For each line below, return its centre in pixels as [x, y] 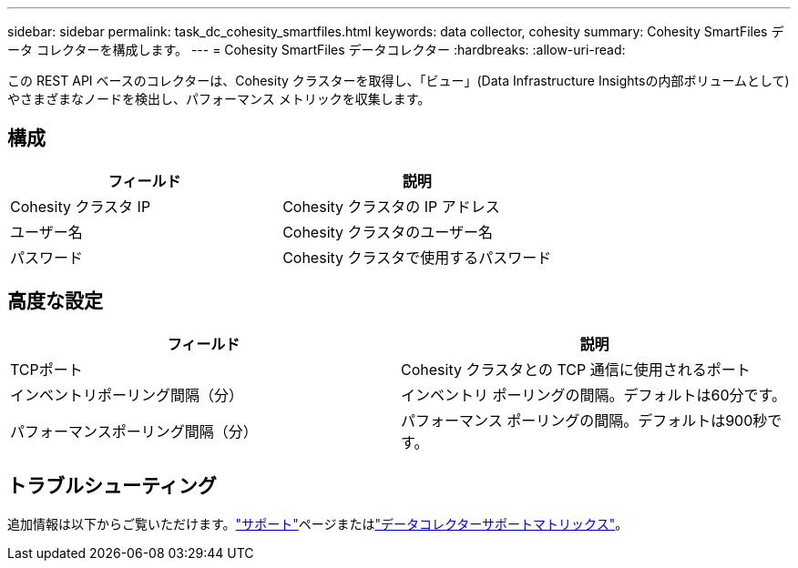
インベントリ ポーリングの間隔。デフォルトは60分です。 [593, 395]
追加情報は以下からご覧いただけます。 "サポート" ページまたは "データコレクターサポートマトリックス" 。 [318, 523]
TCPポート [46, 369]
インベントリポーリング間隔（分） [127, 395]
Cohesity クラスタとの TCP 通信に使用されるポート [576, 369]
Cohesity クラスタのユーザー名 [388, 232]
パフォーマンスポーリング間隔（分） [134, 431]
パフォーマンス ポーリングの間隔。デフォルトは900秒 [584, 420]
